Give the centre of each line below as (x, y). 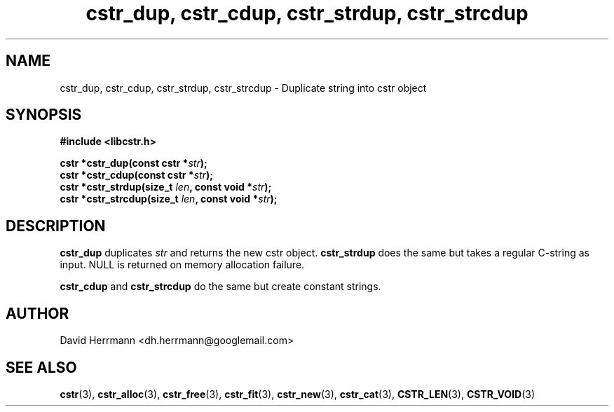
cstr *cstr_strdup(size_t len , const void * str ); (166, 187)
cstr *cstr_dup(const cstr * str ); (134, 163)
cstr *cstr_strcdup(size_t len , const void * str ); (169, 199)
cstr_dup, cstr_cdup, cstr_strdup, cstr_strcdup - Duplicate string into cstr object (243, 88)
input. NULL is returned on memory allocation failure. (182, 265)
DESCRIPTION (56, 226)
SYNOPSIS (44, 115)
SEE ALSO (41, 367)
